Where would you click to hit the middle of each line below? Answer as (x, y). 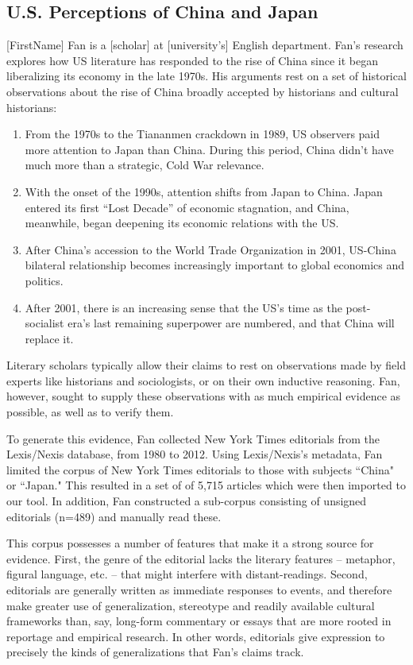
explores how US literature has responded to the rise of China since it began (193, 60)
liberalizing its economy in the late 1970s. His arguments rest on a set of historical (206, 76)
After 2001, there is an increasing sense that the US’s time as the (183, 307)
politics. (44, 280)
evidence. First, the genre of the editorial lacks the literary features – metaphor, (201, 558)
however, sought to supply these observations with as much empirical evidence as (204, 396)
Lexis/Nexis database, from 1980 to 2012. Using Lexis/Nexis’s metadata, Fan (195, 454)
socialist (44, 323)
